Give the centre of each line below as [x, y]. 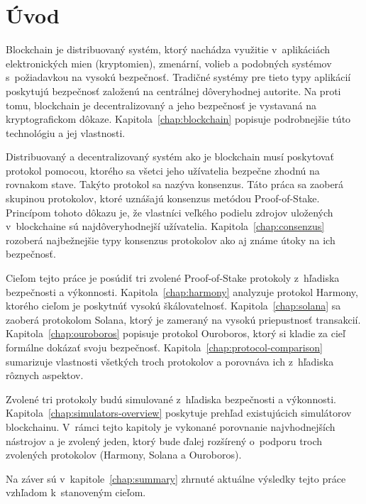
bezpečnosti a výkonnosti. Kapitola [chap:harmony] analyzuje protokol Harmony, [182, 291]
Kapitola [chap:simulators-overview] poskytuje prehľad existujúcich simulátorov [179, 413]
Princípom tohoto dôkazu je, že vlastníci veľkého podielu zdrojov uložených [170, 212]
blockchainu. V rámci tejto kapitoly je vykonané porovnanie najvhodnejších [171, 426]
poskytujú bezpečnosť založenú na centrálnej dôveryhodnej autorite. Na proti [173, 91]
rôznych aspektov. [45, 375]
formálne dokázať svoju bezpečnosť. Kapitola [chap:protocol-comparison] [164, 347]
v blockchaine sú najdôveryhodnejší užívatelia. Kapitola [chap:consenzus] [165, 226]
